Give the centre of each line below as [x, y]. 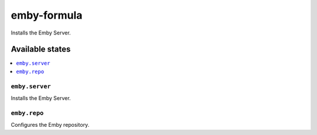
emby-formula [47, 15]
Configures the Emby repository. [50, 125]
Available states [41, 49]
